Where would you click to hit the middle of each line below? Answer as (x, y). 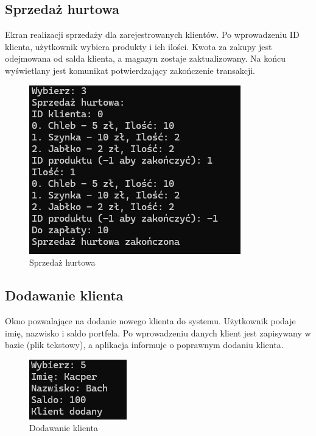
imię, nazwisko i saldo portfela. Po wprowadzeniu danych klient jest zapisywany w (158, 332)
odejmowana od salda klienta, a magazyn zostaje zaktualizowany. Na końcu (145, 58)
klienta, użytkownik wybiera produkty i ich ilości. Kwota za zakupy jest (139, 46)
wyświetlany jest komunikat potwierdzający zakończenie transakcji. (130, 70)
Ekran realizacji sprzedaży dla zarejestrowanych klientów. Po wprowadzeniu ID (152, 35)
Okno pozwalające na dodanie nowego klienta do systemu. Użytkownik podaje (150, 320)
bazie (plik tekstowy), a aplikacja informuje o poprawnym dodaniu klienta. (144, 345)
